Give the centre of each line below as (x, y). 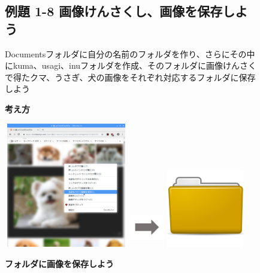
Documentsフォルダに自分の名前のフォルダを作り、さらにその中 (130, 53)
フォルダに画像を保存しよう (59, 263)
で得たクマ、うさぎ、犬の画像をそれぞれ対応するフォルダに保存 (130, 77)
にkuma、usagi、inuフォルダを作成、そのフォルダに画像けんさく (131, 65)
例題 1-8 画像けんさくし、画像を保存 (114, 11)
